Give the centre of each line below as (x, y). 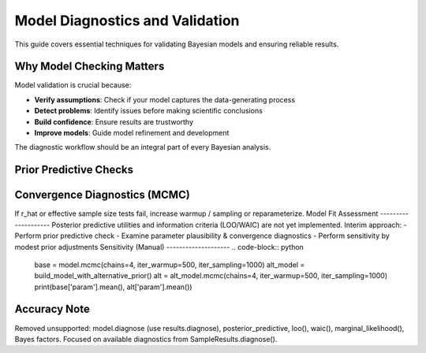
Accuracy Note (52, 309)
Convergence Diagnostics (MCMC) (103, 195)
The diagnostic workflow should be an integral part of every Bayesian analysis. (143, 147)
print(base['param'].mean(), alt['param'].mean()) (113, 287)
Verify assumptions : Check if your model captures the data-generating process (165, 99)
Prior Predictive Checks (74, 170)
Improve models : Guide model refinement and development (132, 133)
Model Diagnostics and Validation (127, 20)
